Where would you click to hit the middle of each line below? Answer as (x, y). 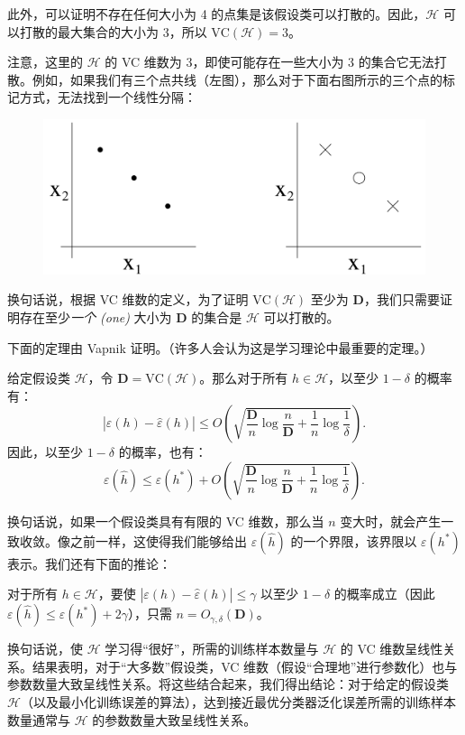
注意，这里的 (45, 62)
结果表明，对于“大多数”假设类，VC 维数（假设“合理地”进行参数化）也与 (245, 666)
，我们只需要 (401, 299)
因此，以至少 (45, 452)
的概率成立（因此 (384, 594)
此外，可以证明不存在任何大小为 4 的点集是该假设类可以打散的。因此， (217, 14)
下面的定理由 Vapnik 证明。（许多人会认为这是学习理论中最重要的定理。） (220, 347)
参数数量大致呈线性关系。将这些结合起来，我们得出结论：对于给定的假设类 (228, 684)
